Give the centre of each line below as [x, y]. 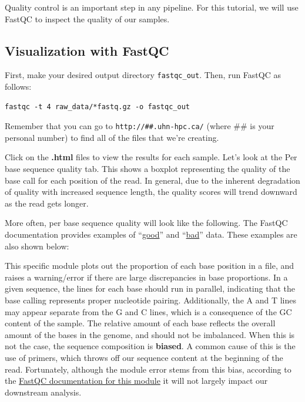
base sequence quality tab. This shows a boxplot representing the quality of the [148, 169]
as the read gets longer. [47, 203]
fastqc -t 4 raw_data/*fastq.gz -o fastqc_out [97, 107]
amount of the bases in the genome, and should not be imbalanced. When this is [150, 334]
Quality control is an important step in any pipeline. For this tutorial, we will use [152, 7]
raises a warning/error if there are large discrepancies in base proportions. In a [146, 277]
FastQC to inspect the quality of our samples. [87, 18]
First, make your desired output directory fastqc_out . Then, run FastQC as [143, 75]
